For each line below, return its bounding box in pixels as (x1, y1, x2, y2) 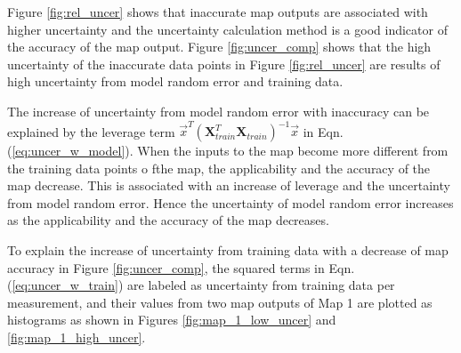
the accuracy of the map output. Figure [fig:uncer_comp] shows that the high (7, 37, 432, 56)
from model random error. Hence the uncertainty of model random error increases (7, 193, 454, 212)
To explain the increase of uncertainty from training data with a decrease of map (7, 241, 449, 260)
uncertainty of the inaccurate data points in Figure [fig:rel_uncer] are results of (7, 54, 441, 73)
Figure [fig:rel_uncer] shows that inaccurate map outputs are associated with (7, 3, 428, 20)
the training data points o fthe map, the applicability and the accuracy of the (7, 158, 431, 177)
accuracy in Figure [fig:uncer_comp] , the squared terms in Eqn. (7, 258, 355, 277)
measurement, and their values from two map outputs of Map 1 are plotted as (7, 293, 433, 311)
